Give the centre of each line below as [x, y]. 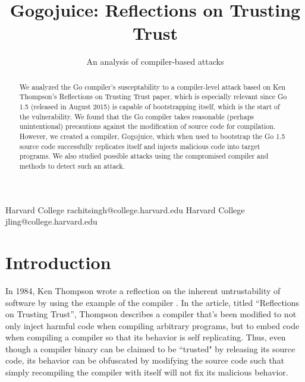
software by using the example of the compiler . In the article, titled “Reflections [152, 302]
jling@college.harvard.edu [51, 221]
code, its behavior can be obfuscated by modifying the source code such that [145, 360]
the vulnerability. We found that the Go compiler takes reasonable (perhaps [136, 116]
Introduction [58, 262]
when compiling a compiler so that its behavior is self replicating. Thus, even [146, 337]
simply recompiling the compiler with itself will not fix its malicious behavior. [147, 372]
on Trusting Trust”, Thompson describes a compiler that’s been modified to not [151, 314]
